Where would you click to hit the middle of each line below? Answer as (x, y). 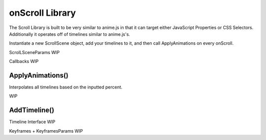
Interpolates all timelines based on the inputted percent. (66, 87)
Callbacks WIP (24, 61)
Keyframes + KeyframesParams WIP (46, 131)
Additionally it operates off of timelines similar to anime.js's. (70, 34)
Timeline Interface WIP (32, 122)
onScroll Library (43, 13)
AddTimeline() (32, 110)
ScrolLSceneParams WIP (34, 52)
